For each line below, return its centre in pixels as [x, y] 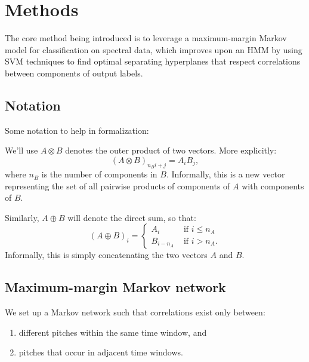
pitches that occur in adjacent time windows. [101, 352]
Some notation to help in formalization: [77, 130]
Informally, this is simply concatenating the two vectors [106, 255]
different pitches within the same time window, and [113, 332]
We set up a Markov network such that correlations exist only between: [135, 312]
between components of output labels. [74, 73]
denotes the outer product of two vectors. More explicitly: [171, 150]
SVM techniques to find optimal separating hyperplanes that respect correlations [153, 61]
